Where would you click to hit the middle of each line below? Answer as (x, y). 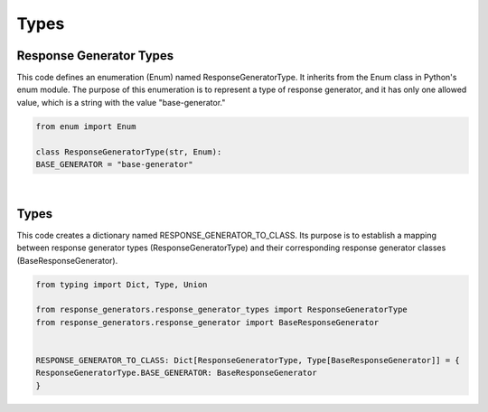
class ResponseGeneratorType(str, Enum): (129, 152)
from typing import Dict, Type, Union (122, 284)
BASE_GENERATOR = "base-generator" (114, 164)
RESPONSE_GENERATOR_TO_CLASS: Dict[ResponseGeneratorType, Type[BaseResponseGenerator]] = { (248, 360)
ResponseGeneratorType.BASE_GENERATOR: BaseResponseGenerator (176, 373)
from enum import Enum (86, 126)
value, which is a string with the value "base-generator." (121, 102)
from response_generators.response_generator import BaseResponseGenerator (207, 322)
